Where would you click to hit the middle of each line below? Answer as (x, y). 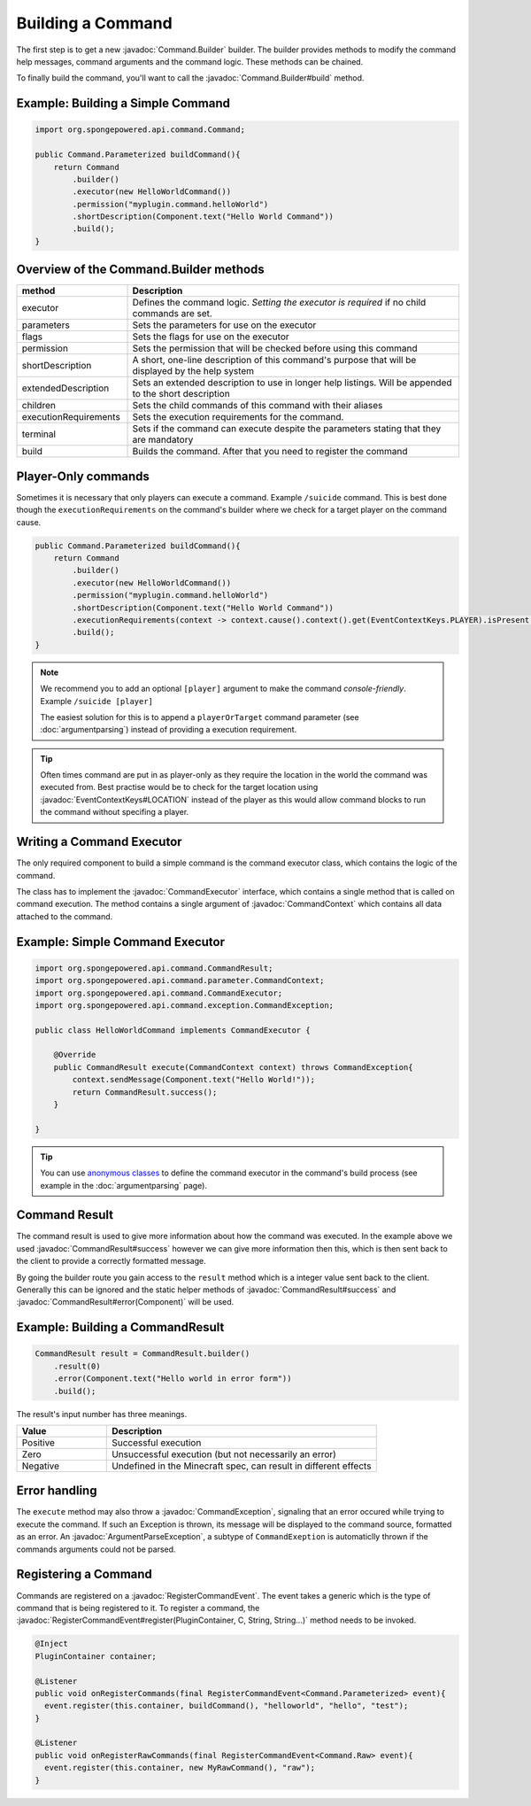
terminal (39, 434)
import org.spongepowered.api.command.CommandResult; (154, 968)
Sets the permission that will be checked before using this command (275, 348)
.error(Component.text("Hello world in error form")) (173, 1379)
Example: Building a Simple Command (123, 103)
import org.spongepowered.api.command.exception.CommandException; (185, 1005)
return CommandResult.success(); (145, 1092)
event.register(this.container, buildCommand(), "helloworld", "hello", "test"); (227, 1706)
